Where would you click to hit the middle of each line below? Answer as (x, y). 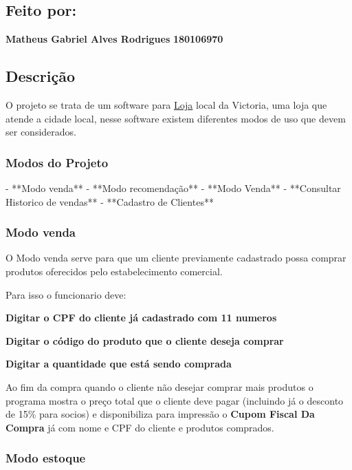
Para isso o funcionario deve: (66, 294)
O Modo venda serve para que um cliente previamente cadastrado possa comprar (176, 258)
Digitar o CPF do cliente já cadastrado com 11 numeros (141, 318)
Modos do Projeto (57, 162)
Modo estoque (46, 458)
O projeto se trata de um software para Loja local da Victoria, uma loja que (166, 105)
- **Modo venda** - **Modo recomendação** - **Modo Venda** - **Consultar (173, 188)
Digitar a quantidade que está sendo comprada (119, 364)
